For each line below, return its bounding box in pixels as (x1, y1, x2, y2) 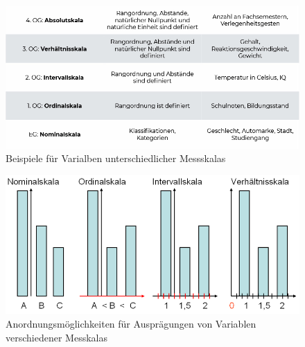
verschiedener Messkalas (6, 330, 107, 344)
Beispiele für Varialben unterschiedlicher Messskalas (6, 151, 226, 166)
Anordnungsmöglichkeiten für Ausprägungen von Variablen (6, 316, 256, 330)
